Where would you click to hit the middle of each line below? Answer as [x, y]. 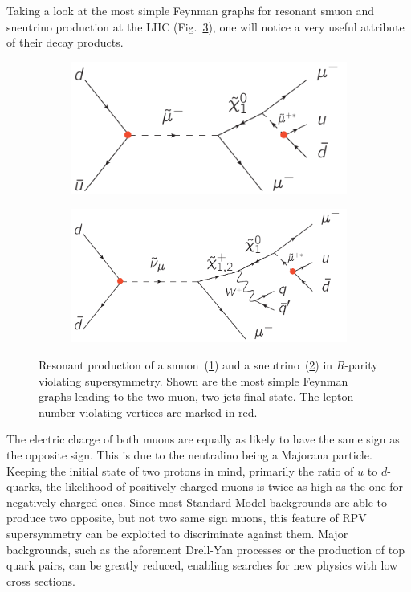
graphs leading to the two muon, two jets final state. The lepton [196, 396]
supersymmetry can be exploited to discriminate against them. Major [177, 533]
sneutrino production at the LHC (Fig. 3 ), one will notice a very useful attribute [205, 26]
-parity [361, 365]
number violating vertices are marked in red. [148, 412]
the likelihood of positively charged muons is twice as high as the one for [225, 486]
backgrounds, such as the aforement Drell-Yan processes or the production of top [205, 549]
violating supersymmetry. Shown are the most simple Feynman [193, 380]
